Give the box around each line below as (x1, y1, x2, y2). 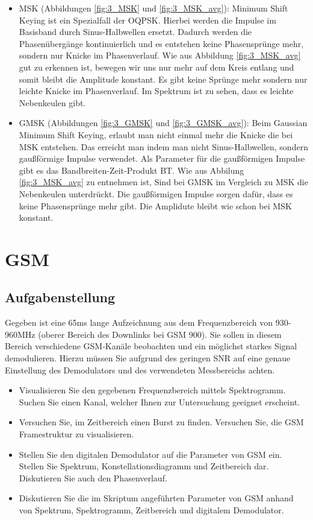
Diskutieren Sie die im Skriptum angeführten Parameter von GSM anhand (19, 492, 294, 504)
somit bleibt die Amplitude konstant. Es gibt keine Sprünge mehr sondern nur (19, 72, 308, 85)
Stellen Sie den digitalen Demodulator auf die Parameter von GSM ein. (19, 448, 282, 460)
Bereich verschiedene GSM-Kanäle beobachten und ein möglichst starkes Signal (5, 340, 297, 352)
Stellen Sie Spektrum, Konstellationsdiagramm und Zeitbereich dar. (19, 460, 269, 472)
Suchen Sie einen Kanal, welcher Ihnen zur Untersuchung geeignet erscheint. (19, 395, 300, 408)
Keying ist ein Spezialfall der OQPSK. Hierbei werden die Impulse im (19, 13, 276, 26)
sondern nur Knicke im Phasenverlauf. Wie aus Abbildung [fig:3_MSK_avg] (19, 49, 301, 62)
